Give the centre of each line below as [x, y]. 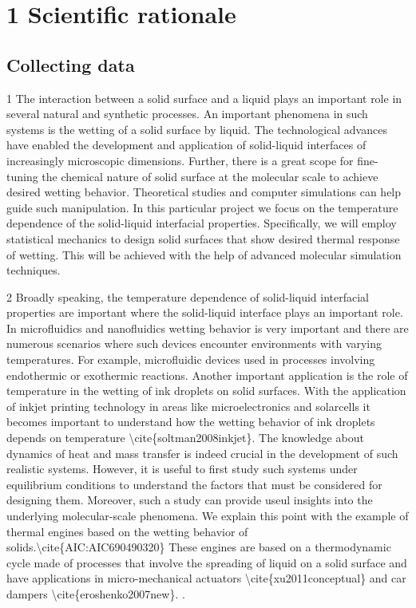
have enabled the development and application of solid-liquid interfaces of [186, 145]
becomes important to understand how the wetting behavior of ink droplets [191, 422]
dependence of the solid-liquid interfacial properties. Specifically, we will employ [202, 223]
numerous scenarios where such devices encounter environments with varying [194, 343]
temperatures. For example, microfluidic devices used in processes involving [191, 359]
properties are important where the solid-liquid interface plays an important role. [205, 312]
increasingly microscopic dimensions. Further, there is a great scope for [180, 160]
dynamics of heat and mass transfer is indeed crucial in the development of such [202, 453]
